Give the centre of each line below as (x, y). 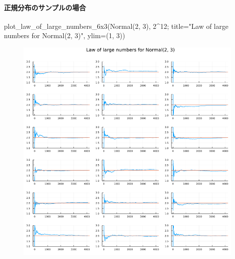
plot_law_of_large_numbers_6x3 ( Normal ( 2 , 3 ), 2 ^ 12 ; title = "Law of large (116, 26)
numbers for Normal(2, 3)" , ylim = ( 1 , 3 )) (65, 35)
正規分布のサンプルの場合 (45, 7)
